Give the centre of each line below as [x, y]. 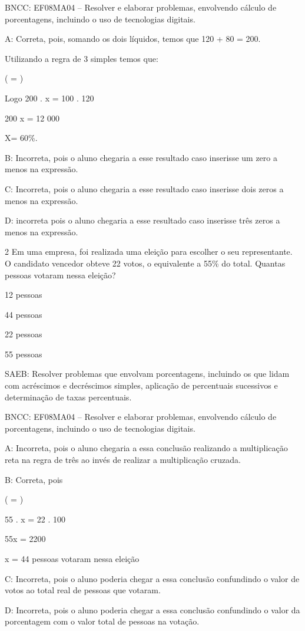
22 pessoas [24, 334]
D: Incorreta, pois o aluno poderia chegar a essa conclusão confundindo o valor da [152, 609]
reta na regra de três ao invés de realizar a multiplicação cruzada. [123, 460]
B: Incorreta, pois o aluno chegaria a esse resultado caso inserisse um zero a [141, 157]
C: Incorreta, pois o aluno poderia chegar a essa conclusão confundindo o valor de [152, 578]
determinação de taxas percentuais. [68, 397]
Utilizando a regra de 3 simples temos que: [82, 58]
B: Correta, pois [34, 479]
